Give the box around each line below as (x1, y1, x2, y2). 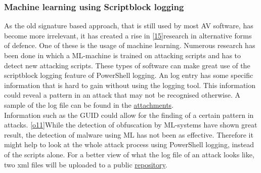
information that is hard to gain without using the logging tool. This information (4, 79, 256, 90)
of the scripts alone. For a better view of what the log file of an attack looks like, (4, 149, 254, 159)
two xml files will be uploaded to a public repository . (4, 159, 167, 169)
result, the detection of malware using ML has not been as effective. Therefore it (4, 129, 253, 140)
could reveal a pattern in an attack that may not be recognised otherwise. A (4, 90, 240, 100)
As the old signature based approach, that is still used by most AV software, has (4, 20, 253, 31)
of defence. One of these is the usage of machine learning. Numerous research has (4, 40, 255, 51)
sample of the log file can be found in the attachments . (4, 99, 173, 110)
